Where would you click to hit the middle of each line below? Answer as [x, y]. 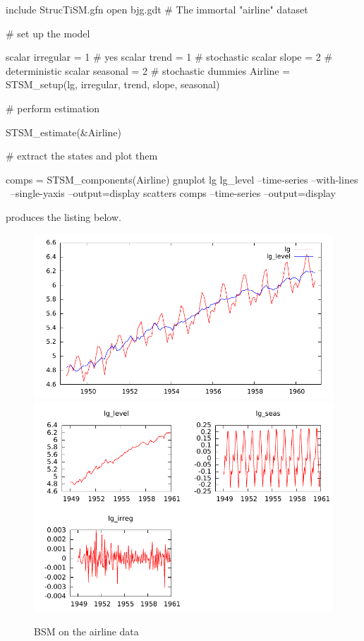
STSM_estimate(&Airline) [63, 132]
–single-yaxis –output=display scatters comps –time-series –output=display [173, 193]
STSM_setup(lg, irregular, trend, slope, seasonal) [113, 84]
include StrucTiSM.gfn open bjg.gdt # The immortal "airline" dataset [157, 9]
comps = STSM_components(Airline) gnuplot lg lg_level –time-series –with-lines [182, 179]
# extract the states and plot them [82, 156]
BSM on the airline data [86, 631]
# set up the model [48, 33]
